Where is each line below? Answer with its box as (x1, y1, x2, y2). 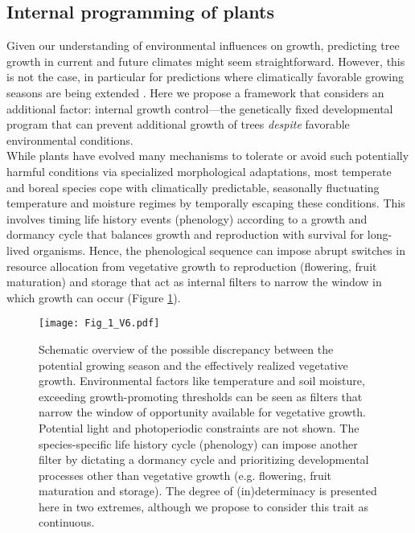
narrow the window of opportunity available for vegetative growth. (39, 404, 367, 420)
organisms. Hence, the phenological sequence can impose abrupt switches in (33, 241, 405, 258)
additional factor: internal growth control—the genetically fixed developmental (6, 100, 393, 117)
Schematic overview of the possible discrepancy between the (39, 340, 334, 357)
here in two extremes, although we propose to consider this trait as (39, 498, 369, 515)
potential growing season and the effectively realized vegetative (39, 356, 348, 373)
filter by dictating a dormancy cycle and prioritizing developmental (39, 451, 369, 468)
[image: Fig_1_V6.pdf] (39, 318, 160, 330)
